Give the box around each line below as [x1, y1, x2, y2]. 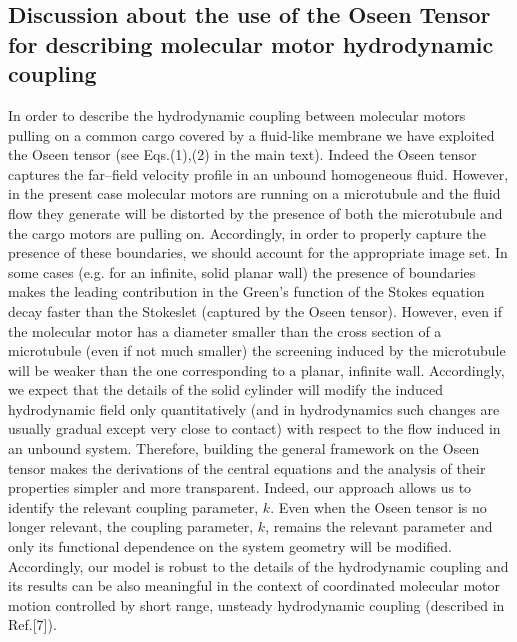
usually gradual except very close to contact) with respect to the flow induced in [8, 418, 501, 439]
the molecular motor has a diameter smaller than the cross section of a [8, 320, 442, 341]
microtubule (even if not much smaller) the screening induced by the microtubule [8, 340, 506, 361]
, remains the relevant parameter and [265, 516, 493, 537]
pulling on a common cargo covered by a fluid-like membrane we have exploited [8, 124, 495, 145]
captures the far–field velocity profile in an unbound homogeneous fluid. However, [8, 163, 509, 184]
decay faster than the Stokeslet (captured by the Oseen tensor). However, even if [8, 300, 502, 321]
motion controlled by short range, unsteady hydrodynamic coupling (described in [8, 594, 505, 615]
